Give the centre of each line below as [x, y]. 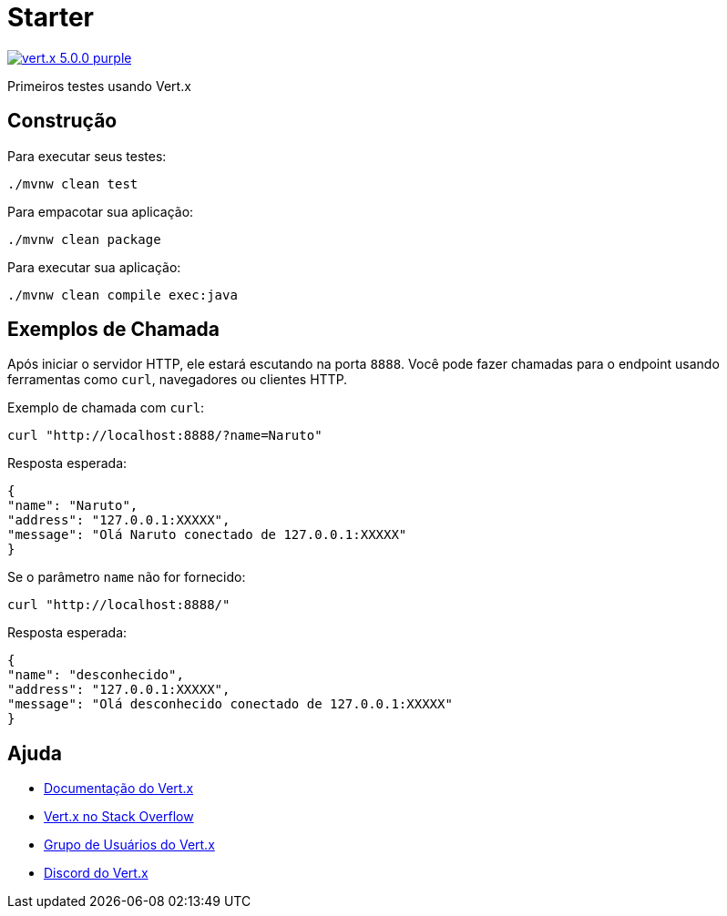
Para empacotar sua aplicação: [101, 211]
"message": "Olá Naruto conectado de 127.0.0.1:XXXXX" [207, 535]
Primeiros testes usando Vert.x [99, 86]
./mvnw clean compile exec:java [123, 295]
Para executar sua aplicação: [94, 267]
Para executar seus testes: [87, 156]
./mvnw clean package [84, 239]
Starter [51, 17]
